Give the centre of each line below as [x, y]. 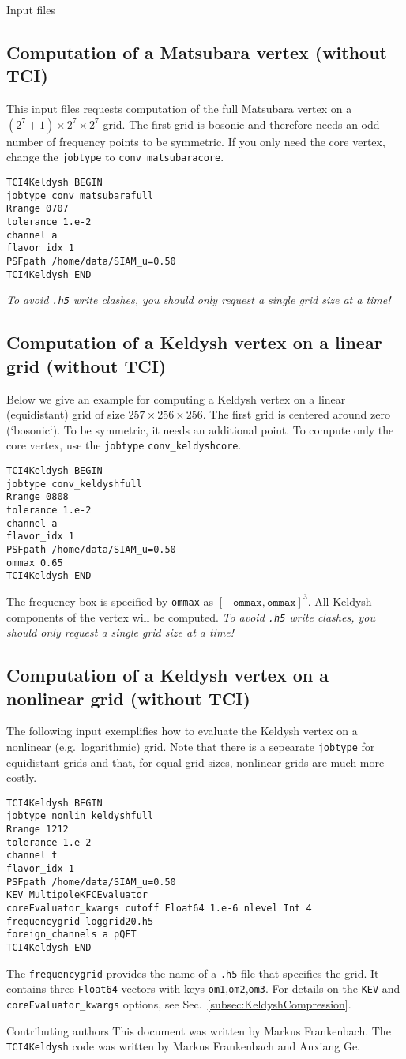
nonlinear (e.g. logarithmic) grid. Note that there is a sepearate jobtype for [191, 746]
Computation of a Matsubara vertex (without [197, 52]
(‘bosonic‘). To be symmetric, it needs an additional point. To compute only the [200, 429]
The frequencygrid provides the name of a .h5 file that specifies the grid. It [193, 973]
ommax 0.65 [35, 563]
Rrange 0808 [38, 497]
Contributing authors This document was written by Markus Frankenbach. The [199, 1030]
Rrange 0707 [38, 209]
